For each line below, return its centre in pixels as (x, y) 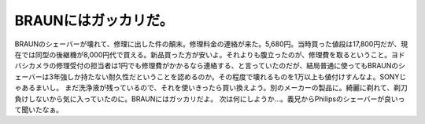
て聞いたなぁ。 (39, 109)
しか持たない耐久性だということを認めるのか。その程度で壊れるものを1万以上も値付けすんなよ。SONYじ (237, 77)
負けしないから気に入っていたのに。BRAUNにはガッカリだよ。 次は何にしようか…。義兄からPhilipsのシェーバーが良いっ (210, 99)
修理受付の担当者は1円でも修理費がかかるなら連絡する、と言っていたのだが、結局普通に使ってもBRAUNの (227, 66)
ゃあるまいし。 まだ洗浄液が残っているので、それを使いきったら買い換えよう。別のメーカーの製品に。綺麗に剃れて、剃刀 (211, 88)
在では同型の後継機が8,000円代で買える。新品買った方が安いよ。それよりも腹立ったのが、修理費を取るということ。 (203, 54)
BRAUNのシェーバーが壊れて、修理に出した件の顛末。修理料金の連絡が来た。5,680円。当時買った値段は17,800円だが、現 (211, 44)
